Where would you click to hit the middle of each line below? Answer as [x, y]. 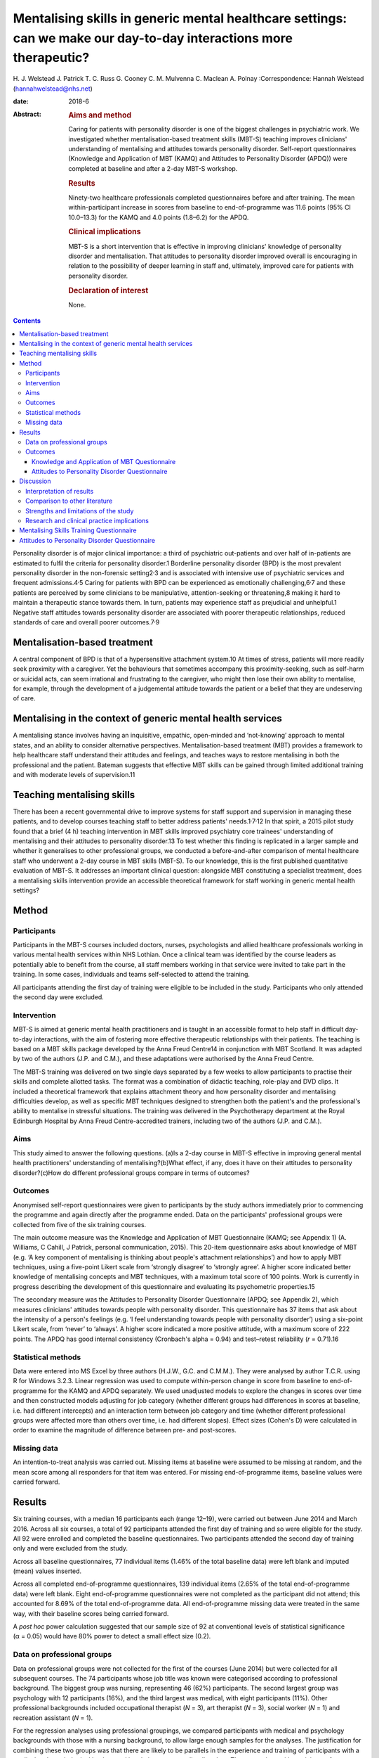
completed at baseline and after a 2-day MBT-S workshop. [153, 168]
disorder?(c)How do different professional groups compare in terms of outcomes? [132, 1173]
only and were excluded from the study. [71, 1548]
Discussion [35, 481]
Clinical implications [105, 232]
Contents [27, 321]
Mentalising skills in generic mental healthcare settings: [180, 18]
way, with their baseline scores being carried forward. [91, 1613]
